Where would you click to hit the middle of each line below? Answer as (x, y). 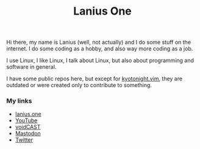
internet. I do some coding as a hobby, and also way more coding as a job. (100, 49)
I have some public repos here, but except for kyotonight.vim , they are (95, 79)
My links (19, 101)
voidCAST (28, 127)
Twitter (24, 140)
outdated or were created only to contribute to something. (79, 85)
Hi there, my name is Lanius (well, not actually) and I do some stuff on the (98, 42)
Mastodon (28, 133)
